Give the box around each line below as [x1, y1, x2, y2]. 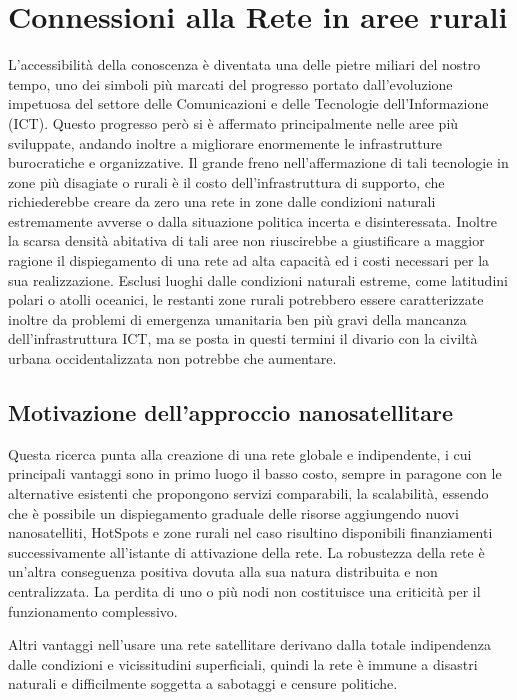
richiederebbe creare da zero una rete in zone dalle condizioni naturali [8, 191, 436, 212]
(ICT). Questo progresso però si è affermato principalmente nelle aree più [8, 112, 459, 133]
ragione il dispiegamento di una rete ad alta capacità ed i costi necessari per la [8, 250, 490, 271]
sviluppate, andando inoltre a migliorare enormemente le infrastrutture [8, 132, 443, 153]
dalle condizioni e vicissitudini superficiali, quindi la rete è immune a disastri [8, 653, 478, 674]
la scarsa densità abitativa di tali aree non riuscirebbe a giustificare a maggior [8, 230, 485, 251]
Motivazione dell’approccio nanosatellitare [8, 397, 454, 428]
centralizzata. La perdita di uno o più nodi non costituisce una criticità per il [8, 580, 481, 601]
